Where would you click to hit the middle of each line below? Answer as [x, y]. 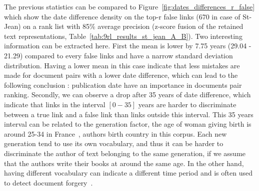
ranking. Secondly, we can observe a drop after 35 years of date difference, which [127, 95]
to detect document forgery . [48, 182]
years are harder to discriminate [187, 104]
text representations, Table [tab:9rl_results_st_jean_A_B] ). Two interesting [123, 36]
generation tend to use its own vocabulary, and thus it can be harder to [114, 143]
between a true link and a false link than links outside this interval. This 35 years [129, 114]
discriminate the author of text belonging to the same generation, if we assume [125, 153]
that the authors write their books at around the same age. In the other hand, [124, 163]
